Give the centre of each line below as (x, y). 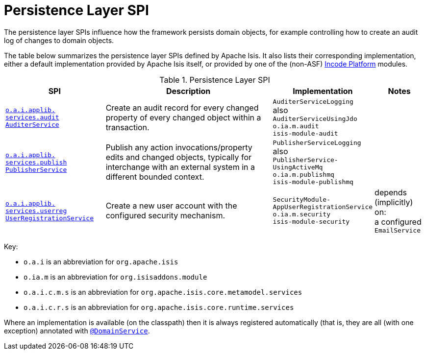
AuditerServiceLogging (313, 101)
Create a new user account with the (171, 206)
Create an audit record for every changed (182, 107)
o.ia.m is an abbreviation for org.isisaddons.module (115, 277)
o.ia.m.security (301, 214)
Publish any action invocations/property (179, 148)
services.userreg (36, 211)
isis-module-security (311, 222)
